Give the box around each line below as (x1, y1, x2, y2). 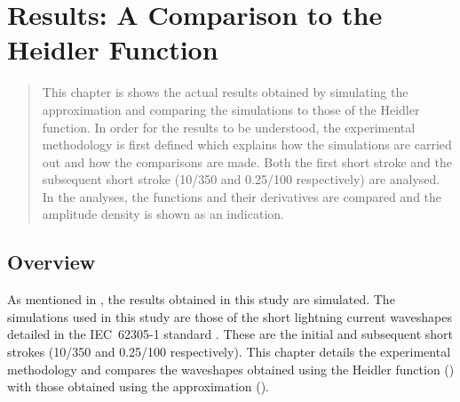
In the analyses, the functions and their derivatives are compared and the (42, 187, 442, 205)
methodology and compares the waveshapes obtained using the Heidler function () (7, 359, 455, 378)
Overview (7, 248, 96, 276)
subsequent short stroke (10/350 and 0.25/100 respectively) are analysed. (42, 170, 440, 189)
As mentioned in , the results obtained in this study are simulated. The (7, 290, 395, 309)
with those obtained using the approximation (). (7, 377, 270, 396)
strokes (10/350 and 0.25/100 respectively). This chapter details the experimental (7, 342, 451, 361)
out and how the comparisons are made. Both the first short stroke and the (42, 152, 452, 171)
